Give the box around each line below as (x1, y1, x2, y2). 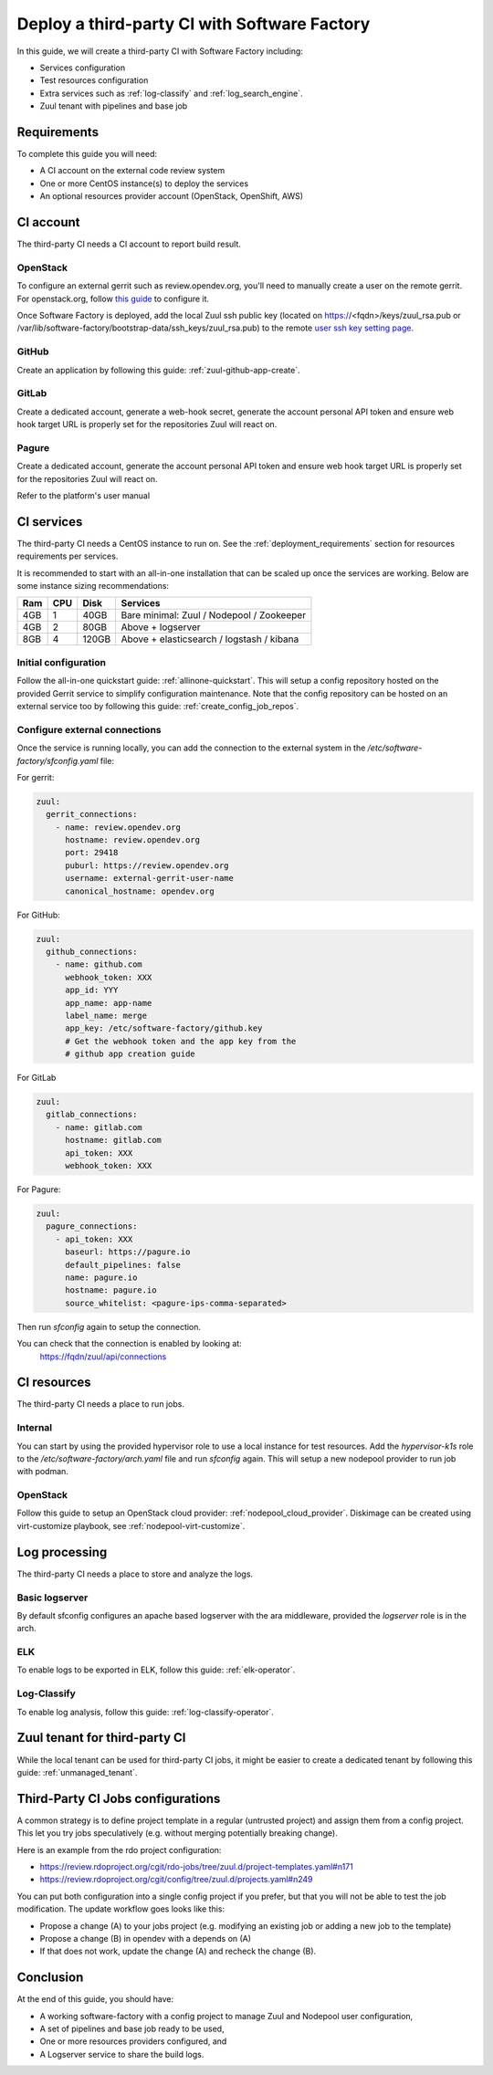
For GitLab (16, 1073, 57, 1084)
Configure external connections (16, 723, 162, 736)
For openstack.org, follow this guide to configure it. (16, 293, 210, 304)
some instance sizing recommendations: (16, 581, 169, 592)
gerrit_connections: (46, 809, 138, 820)
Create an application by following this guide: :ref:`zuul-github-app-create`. (16, 364, 300, 375)
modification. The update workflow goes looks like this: (16, 1903, 226, 1914)
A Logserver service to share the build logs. (39, 2049, 205, 2059)
